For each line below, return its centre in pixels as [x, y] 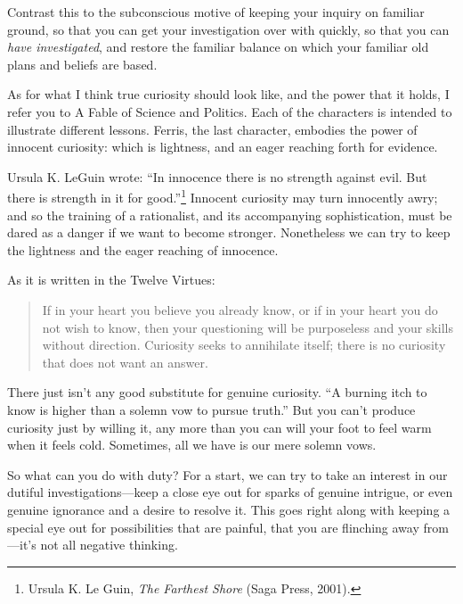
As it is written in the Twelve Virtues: [111, 280]
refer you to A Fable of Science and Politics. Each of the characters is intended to [230, 111]
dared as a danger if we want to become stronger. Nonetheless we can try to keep [229, 232]
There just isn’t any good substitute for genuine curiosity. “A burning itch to [217, 392]
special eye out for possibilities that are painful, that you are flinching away [213, 527]
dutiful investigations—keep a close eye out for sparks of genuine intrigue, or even [230, 492]
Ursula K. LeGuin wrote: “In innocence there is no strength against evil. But [217, 176]
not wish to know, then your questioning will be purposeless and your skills [248, 327]
